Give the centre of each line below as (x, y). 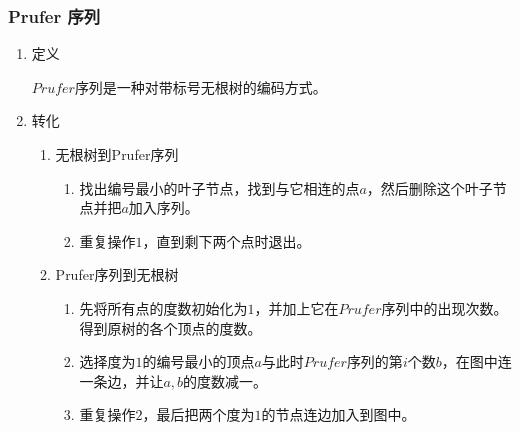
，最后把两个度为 (198, 414)
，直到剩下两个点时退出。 (226, 240)
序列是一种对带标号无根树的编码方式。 (200, 86)
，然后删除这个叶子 (429, 187)
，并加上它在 (296, 307)
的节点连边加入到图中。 (338, 414)
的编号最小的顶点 (198, 361)
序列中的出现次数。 (444, 307)
